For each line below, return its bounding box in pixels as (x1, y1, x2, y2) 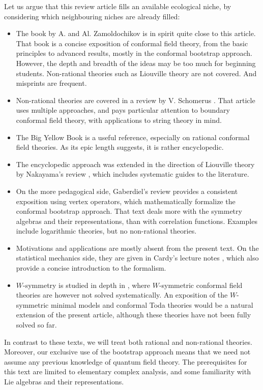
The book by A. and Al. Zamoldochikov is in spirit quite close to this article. (16, 28, 256, 39)
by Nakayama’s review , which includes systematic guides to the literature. (16, 169, 249, 179)
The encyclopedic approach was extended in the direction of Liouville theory (16, 158, 255, 169)
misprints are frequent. (16, 78, 87, 88)
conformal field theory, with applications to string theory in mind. (16, 114, 222, 125)
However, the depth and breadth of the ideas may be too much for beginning (16, 57, 256, 68)
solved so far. (16, 319, 57, 330)
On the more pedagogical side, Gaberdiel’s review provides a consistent (16, 185, 238, 196)
